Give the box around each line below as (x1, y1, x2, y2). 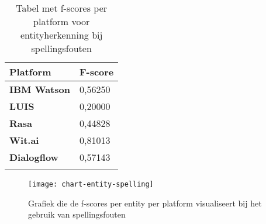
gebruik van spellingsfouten (28, 208, 126, 220)
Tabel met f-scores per (16, 1, 108, 15)
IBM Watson (9, 82, 70, 96)
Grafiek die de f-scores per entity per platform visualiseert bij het (28, 197, 262, 209)
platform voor (33, 15, 90, 28)
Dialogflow (9, 150, 58, 164)
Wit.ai (9, 133, 39, 147)
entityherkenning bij (20, 28, 103, 42)
